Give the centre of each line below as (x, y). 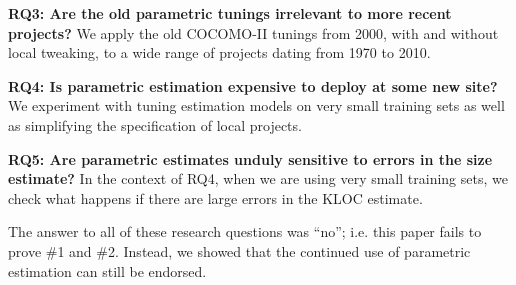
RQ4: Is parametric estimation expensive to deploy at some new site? (253, 85)
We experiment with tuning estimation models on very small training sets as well (256, 105)
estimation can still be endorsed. (107, 270)
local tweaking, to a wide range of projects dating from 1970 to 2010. (219, 52)
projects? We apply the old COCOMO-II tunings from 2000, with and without (253, 32)
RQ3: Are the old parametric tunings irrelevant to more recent (230, 13)
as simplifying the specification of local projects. (155, 124)
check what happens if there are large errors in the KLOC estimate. (215, 197)
